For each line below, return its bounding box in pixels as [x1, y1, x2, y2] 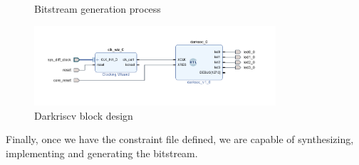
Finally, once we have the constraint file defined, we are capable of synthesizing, [6, 132, 354, 147]
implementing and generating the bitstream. [6, 145, 198, 160]
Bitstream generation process [34, 1, 161, 16]
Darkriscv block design [34, 108, 133, 123]
